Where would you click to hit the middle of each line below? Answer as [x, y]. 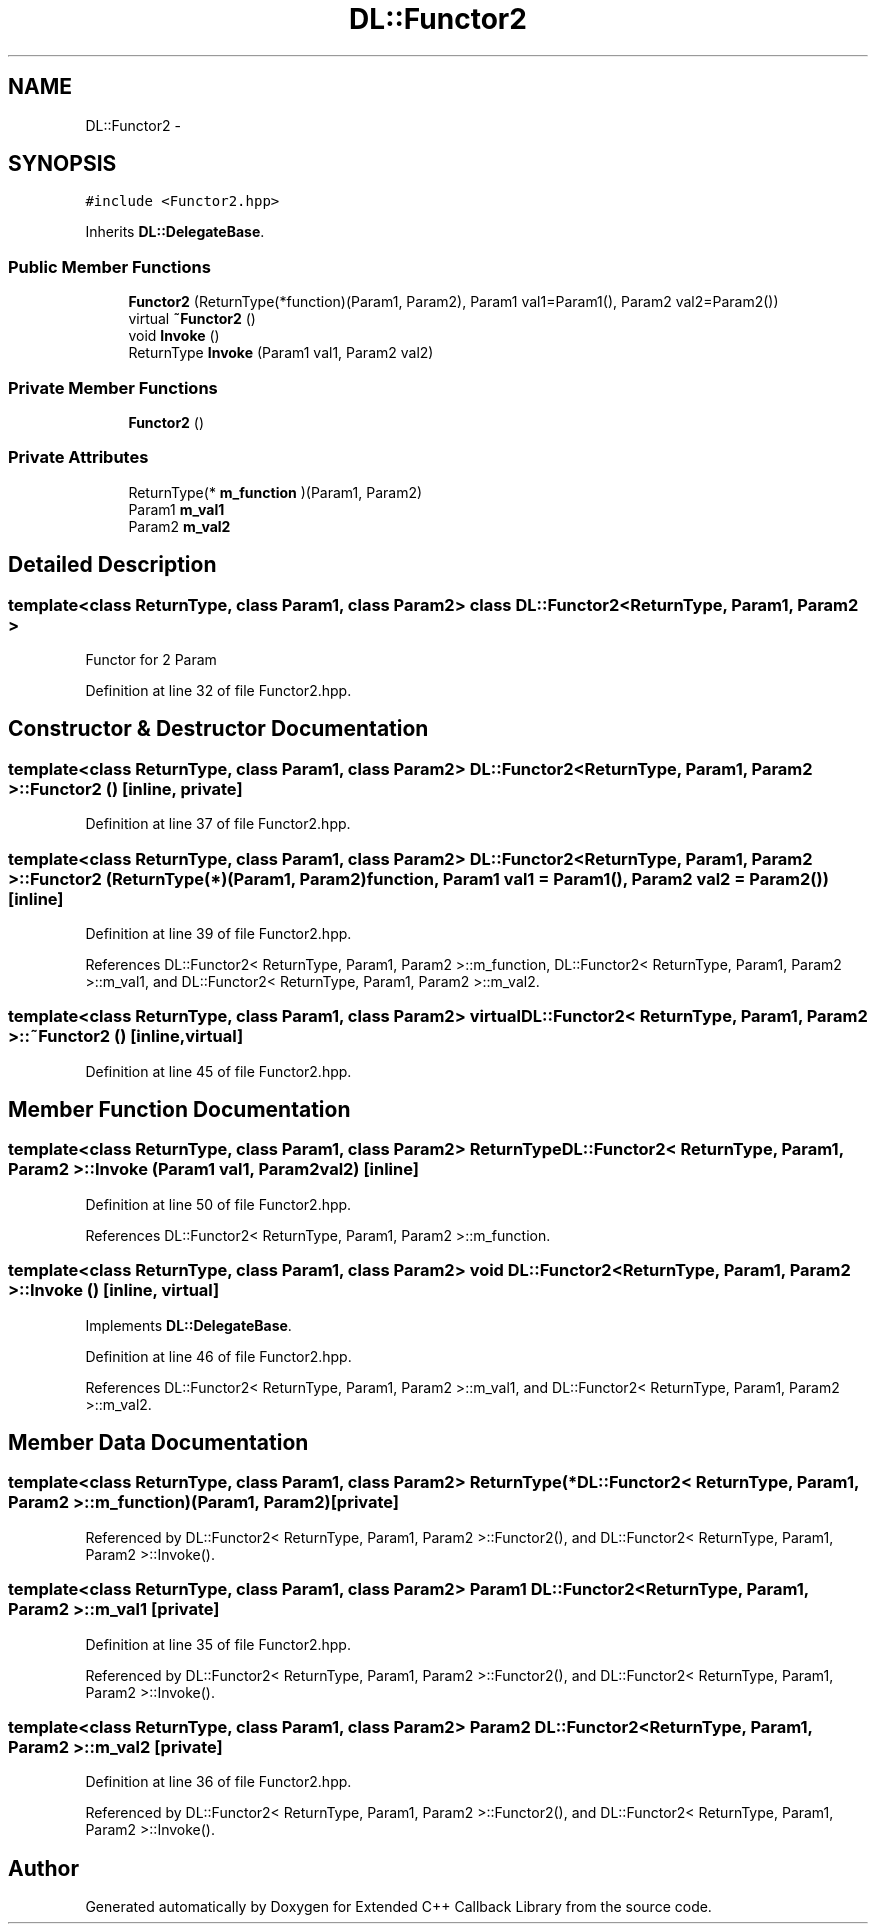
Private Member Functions [113, 387]
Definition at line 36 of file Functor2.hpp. [218, 1782]
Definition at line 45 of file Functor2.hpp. [218, 1071]
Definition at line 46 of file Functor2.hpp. [218, 1356]
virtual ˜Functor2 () [192, 319]
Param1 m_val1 [176, 509]
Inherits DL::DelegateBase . [175, 232]
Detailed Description [112, 565]
